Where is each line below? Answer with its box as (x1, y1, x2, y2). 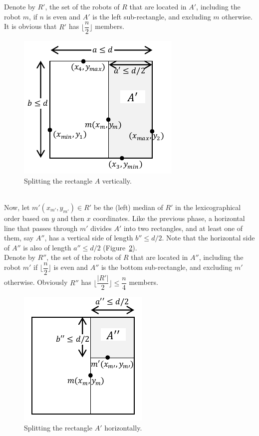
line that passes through (4, 222, 78, 233)
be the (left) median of (93, 202, 163, 213)
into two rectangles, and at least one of (123, 222, 243, 233)
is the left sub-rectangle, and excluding (92, 11, 211, 21)
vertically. (102, 175, 132, 186)
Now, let (4, 202, 30, 213)
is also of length (23, 242, 71, 252)
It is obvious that (4, 21, 57, 31)
